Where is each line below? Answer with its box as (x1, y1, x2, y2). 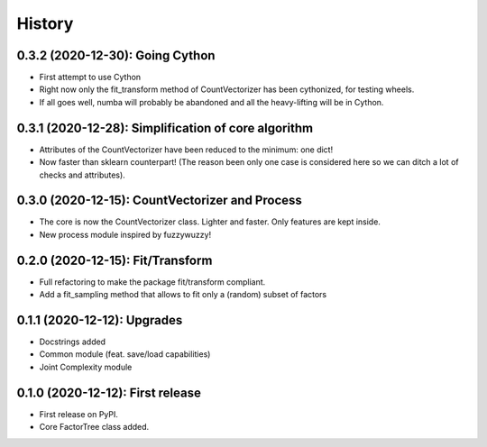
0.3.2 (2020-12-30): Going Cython (16, 48, 216, 63)
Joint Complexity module (39, 361, 133, 372)
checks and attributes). (39, 169, 125, 180)
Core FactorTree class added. (39, 422, 150, 433)
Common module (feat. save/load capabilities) (39, 349, 211, 360)
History (16, 14, 74, 33)
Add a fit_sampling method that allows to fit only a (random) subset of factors (39, 289, 327, 300)
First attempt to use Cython (39, 72, 142, 83)
